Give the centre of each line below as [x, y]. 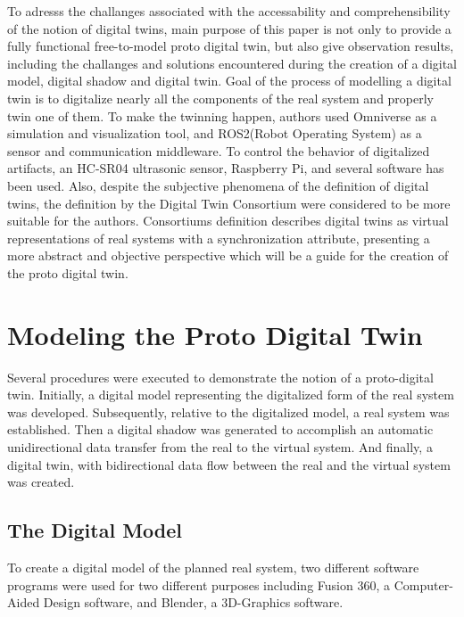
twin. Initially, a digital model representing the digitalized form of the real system [231, 395]
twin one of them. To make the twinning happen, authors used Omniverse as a [222, 115]
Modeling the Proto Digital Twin [215, 334]
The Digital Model [95, 530]
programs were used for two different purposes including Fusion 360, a [199, 584]
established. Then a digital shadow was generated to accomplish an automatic [220, 429]
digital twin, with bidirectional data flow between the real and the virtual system [229, 464]
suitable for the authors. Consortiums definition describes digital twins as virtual [228, 221]
